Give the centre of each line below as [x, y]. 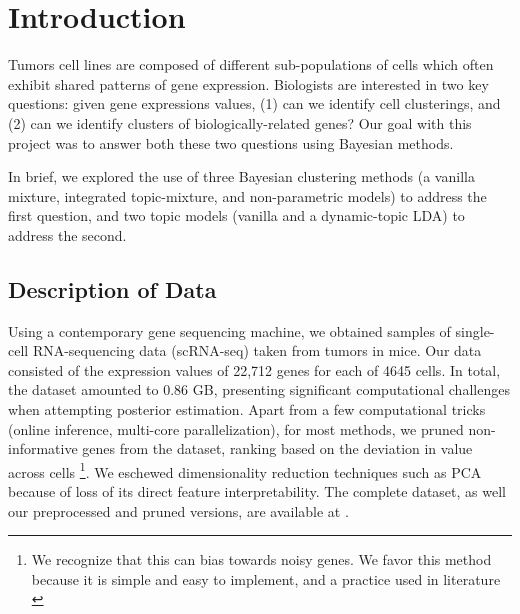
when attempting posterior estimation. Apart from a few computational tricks [247, 409]
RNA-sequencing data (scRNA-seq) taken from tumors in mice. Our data [257, 350]
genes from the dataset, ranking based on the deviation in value [277, 448]
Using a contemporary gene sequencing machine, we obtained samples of [229, 330]
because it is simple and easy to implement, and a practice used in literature [266, 578]
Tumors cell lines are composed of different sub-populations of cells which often [251, 64]
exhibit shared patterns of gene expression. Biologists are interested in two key [248, 83]
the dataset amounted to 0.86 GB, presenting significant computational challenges [259, 389]
